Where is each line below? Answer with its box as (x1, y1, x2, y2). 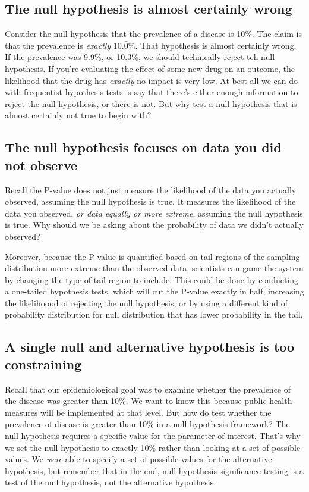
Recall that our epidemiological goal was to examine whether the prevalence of (5, 383, 291, 395)
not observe (5, 155, 78, 174)
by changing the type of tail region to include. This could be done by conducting (5, 273, 299, 286)
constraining (5, 355, 82, 373)
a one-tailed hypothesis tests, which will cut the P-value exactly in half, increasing (5, 285, 304, 297)
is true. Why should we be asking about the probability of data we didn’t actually (5, 218, 304, 231)
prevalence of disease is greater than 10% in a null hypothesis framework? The (5, 418, 290, 430)
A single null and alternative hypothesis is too (5, 337, 295, 356)
